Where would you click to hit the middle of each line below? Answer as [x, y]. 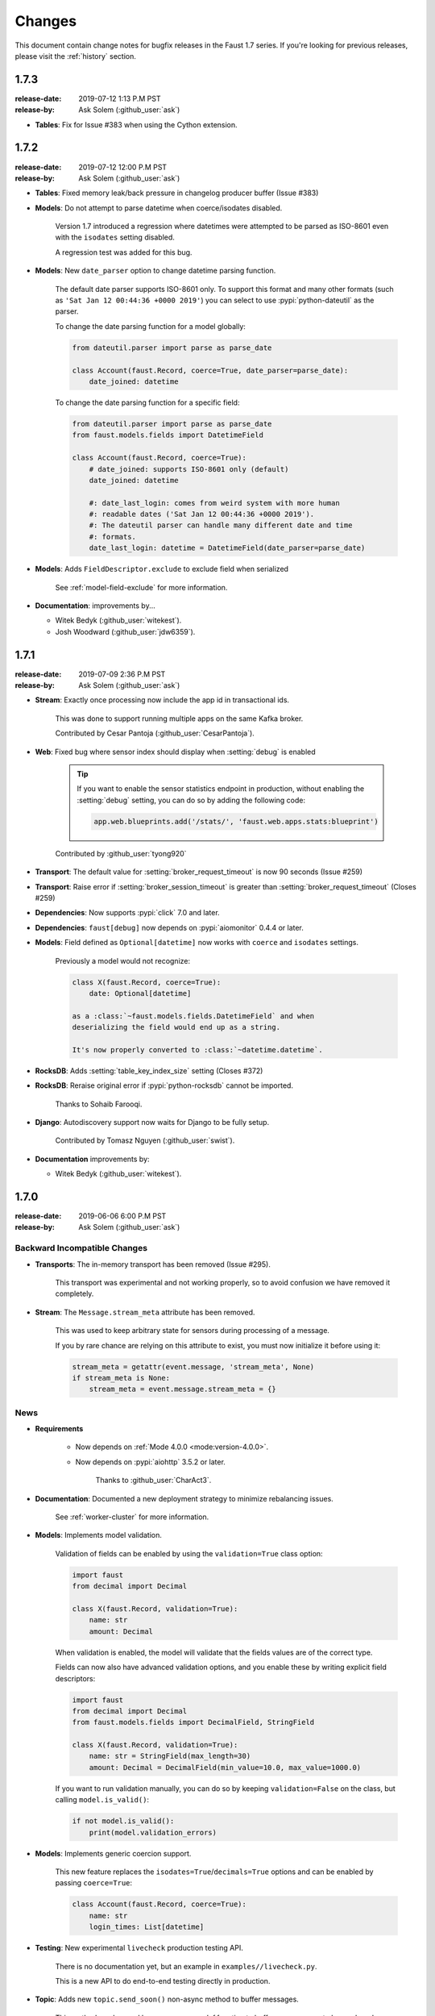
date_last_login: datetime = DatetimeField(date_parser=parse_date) [227, 548]
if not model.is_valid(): [123, 1821]
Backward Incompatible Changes [81, 1248]
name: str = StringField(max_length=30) [170, 1756]
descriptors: [75, 1678]
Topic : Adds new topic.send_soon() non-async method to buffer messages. [167, 1999]
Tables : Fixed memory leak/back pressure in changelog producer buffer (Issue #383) [177, 193]
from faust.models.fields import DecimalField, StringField [193, 1722]
